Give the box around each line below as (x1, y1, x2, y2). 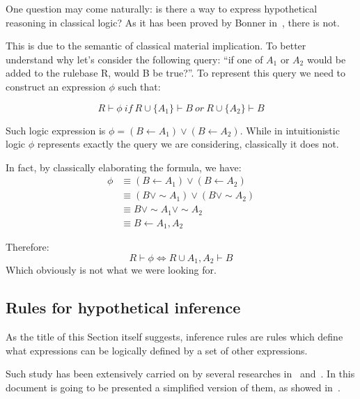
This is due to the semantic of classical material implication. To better (6, 38, 306, 53)
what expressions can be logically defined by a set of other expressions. (6, 343, 308, 357)
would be (306, 52, 346, 66)
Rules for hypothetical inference (6, 297, 241, 318)
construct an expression (6, 79, 106, 93)
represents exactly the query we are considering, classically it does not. (37, 136, 339, 151)
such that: (118, 79, 161, 93)
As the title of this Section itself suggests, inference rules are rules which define (6, 329, 343, 344)
